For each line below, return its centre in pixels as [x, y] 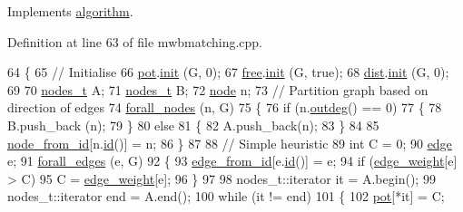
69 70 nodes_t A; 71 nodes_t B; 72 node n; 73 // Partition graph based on [218, 89]
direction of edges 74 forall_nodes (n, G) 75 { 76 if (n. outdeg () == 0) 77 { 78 [225, 107]
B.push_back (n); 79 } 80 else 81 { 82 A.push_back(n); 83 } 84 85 [193, 125]
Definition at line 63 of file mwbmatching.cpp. [135, 41]
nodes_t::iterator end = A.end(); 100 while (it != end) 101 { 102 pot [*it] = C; [226, 196]
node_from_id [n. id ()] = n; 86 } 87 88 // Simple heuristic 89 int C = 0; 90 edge [230, 143]
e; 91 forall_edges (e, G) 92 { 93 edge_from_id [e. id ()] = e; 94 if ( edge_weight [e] [232, 161]
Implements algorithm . [70, 11]
